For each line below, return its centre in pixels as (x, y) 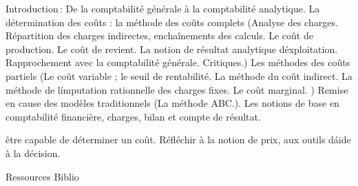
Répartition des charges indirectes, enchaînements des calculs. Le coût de (159, 35)
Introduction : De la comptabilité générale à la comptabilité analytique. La (163, 8)
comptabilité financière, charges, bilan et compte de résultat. (133, 116)
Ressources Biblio (42, 176)
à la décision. (33, 153)
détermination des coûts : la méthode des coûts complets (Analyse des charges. (172, 22)
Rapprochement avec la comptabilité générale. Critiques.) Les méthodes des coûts (178, 62)
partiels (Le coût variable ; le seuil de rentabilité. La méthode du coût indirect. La (179, 75)
